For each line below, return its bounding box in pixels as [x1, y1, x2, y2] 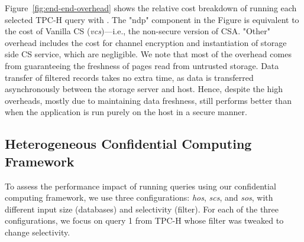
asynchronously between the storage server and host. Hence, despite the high [5, 83, 283, 95]
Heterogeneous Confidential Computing [5, 135, 252, 153]
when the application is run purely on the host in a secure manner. [5, 106, 247, 118]
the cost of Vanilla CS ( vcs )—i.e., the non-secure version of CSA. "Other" [5, 25, 271, 37]
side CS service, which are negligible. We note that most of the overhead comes [5, 48, 292, 60]
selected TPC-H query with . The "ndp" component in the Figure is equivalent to [5, 13, 299, 25]
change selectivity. [5, 225, 70, 238]
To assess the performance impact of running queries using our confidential [5, 179, 276, 192]
